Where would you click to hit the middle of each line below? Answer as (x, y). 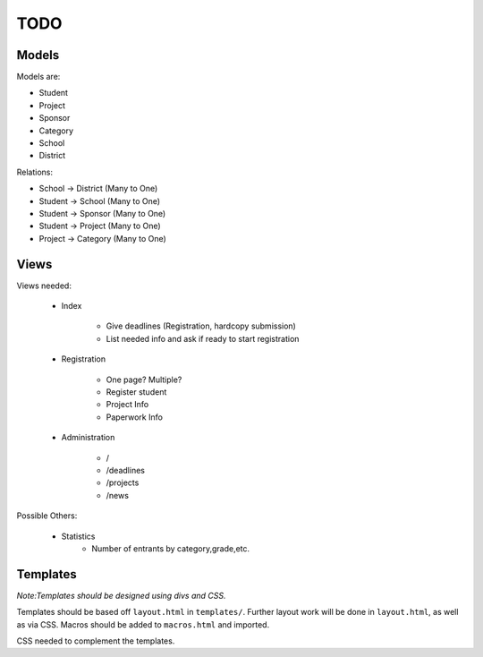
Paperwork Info (134, 417)
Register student (136, 392)
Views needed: (44, 286)
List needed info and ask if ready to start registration (203, 338)
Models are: (38, 77)
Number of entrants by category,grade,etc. (171, 548)
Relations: (35, 172)
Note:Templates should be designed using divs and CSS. (122, 595)
